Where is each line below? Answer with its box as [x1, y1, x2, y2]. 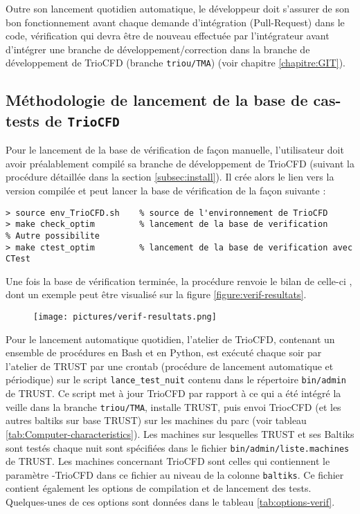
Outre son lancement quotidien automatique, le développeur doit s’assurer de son [6, 1, 350, 15]
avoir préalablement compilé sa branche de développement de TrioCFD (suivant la [6, 156, 354, 170]
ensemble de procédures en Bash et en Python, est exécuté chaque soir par [6, 345, 322, 360]
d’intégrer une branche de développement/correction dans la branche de [6, 42, 310, 56]
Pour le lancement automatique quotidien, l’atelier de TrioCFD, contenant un [6, 331, 335, 346]
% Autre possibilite [6, 230, 100, 241]
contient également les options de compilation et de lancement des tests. [6, 481, 312, 495]
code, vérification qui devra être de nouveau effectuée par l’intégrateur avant [6, 28, 330, 43]
